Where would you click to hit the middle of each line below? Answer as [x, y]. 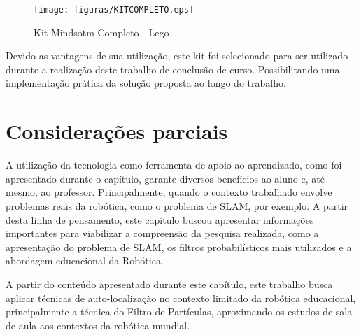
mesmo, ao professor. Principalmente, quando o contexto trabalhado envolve [169, 192]
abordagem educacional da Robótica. [85, 261]
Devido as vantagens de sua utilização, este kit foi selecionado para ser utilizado [177, 56]
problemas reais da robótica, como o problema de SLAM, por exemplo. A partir [177, 205]
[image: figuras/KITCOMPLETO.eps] [114, 10]
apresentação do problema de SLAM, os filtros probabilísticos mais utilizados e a [179, 247]
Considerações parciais [117, 131]
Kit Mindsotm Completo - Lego [101, 32]
